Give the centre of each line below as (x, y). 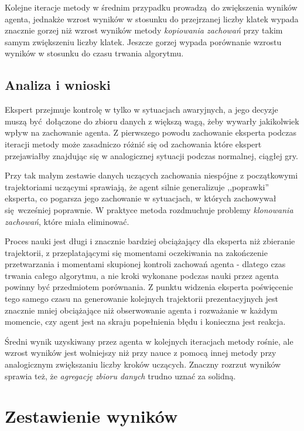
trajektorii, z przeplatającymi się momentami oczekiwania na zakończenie (136, 252)
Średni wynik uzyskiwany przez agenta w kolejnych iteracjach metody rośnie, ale (149, 341)
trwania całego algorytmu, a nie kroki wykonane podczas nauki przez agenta (142, 275)
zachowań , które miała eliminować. (67, 221)
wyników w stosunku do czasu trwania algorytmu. (94, 53)
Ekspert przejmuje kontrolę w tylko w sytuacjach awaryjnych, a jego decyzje (141, 110)
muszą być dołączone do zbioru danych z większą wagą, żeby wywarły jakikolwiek (152, 121)
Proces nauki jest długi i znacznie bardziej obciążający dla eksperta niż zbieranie (150, 241)
